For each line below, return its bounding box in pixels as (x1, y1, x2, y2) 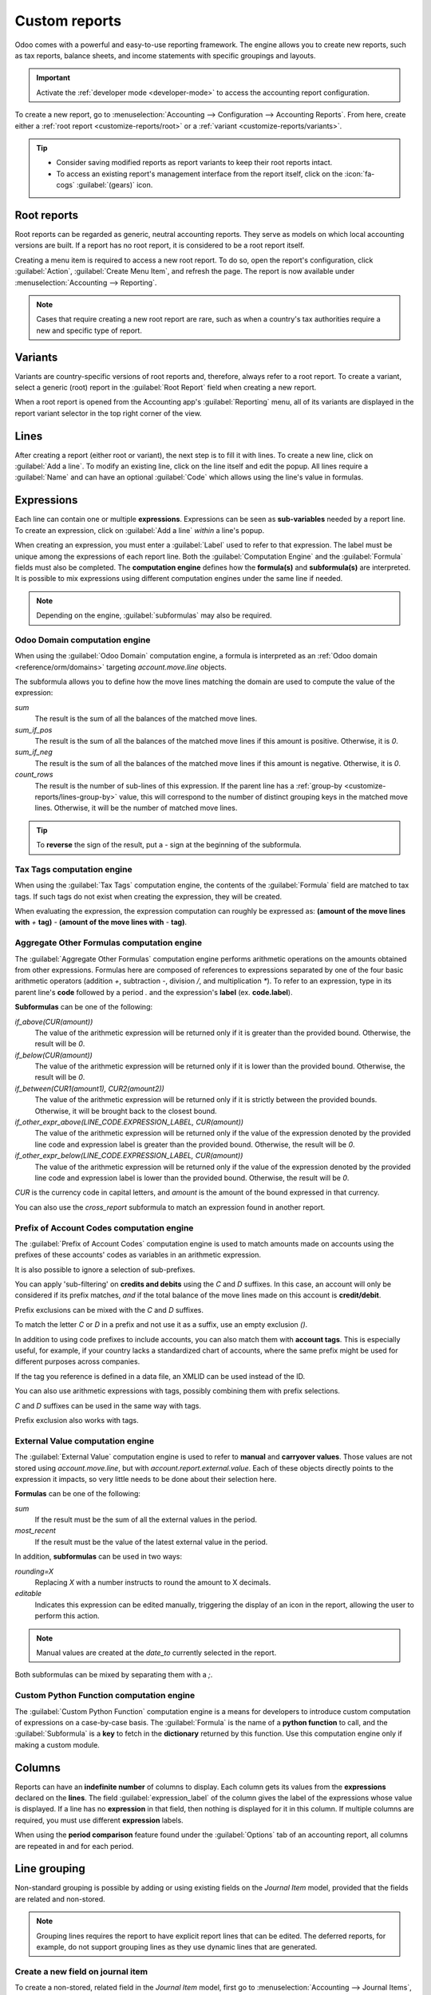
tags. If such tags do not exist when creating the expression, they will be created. (14, 891, 283, 901)
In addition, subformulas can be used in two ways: (14, 1552, 183, 1562)
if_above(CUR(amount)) (14, 1017, 93, 1026)
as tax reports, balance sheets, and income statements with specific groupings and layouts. (14, 50, 316, 60)
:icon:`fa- (344, 168, 375, 179)
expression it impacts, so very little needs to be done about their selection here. (14, 1474, 277, 1483)
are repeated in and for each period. (14, 1841, 134, 1851)
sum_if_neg (14, 747, 53, 757)
